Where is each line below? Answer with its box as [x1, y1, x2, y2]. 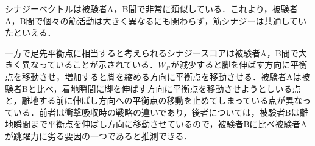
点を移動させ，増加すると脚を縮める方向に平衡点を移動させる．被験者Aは [5, 70, 302, 82]
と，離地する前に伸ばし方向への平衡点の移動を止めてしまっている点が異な [5, 94, 303, 107]
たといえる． [5, 26, 56, 39]
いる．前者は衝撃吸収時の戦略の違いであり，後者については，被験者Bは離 [13, 105, 308, 118]
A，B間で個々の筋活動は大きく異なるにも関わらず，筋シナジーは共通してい [5, 14, 307, 27]
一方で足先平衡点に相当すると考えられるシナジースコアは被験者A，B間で [5, 46, 299, 59]
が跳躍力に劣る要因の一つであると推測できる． [5, 129, 193, 142]
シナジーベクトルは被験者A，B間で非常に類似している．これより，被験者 [5, 2, 298, 15]
